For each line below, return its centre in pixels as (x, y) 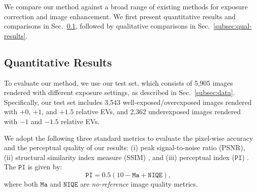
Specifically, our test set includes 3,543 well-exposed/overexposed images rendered (128, 102)
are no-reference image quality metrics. (139, 183)
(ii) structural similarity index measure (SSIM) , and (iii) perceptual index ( (119, 157)
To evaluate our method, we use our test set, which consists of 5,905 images (119, 82)
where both (21, 183)
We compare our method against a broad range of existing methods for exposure (126, 6)
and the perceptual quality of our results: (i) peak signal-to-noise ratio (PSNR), (125, 147)
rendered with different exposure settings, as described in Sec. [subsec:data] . (120, 92)
